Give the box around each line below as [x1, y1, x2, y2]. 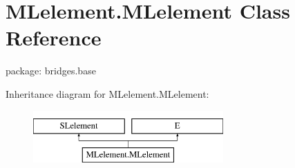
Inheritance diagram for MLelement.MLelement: [6, 86, 209, 101]
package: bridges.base [6, 63, 96, 78]
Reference [6, 23, 102, 52]
